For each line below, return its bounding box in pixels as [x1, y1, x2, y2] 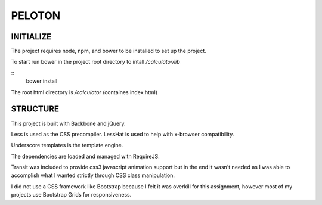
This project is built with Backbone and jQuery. [11, 120, 126, 127]
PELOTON [11, 9, 61, 22]
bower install [26, 77, 58, 85]
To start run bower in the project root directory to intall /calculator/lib [11, 58, 180, 66]
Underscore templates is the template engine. [11, 142, 123, 149]
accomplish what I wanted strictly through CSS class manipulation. [11, 172, 175, 179]
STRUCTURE [11, 104, 60, 114]
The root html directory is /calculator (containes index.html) [11, 88, 158, 95]
